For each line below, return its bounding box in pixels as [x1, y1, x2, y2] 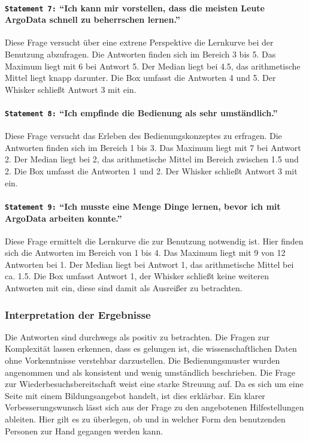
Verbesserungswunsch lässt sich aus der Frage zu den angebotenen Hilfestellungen [5, 401, 304, 413]
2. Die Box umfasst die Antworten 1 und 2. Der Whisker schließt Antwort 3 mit [5, 165, 298, 177]
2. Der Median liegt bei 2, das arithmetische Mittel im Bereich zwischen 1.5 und [5, 153, 299, 165]
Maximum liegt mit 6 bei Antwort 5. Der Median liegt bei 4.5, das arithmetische [5, 59, 301, 72]
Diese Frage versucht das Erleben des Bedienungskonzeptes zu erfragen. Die [5, 129, 282, 142]
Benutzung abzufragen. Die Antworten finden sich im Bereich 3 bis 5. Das [5, 48, 276, 61]
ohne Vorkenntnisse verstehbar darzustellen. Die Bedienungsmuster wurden [5, 354, 280, 367]
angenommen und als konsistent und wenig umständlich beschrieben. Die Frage [5, 366, 296, 378]
